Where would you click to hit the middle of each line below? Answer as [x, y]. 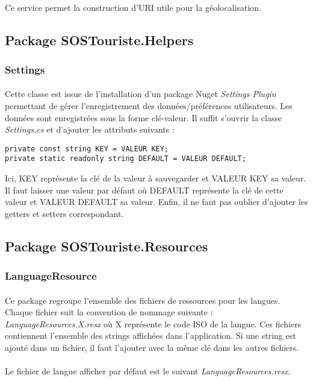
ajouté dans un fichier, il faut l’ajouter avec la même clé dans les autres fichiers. [152, 348]
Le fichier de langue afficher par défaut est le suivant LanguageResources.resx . [148, 371]
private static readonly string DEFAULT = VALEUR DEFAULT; [126, 159]
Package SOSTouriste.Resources [107, 246]
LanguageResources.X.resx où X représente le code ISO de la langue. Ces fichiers [153, 323]
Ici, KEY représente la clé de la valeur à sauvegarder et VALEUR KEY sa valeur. [156, 178]
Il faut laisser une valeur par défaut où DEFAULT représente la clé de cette [144, 190]
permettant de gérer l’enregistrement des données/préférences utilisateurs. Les [149, 105]
